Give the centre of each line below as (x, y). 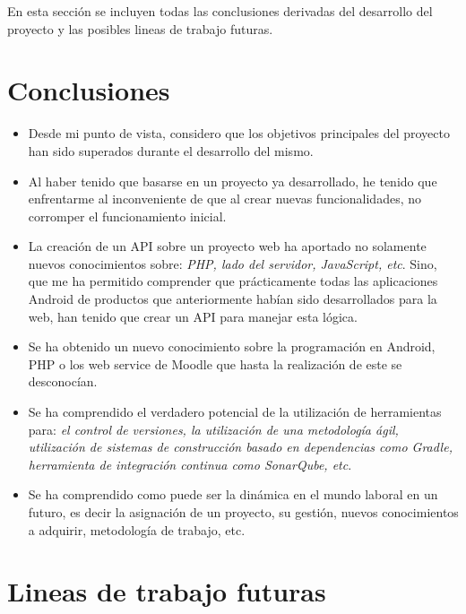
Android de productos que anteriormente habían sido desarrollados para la (233, 299)
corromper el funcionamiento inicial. (127, 216)
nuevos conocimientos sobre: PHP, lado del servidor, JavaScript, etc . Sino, (233, 263)
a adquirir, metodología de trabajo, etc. (137, 529)
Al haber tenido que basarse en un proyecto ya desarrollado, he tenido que (233, 181)
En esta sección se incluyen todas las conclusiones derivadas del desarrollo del (220, 11)
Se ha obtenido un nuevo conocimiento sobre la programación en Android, (232, 346)
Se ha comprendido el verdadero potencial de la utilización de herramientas (235, 412)
